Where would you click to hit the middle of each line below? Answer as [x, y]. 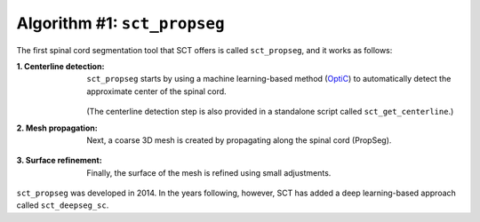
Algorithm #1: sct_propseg [121, 23]
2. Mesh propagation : [57, 128]
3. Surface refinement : [59, 161]
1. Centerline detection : [60, 66]
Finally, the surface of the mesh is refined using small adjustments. [209, 172]
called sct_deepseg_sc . [63, 205]
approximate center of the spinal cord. [156, 91]
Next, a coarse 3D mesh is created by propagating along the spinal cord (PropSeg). [239, 140]
